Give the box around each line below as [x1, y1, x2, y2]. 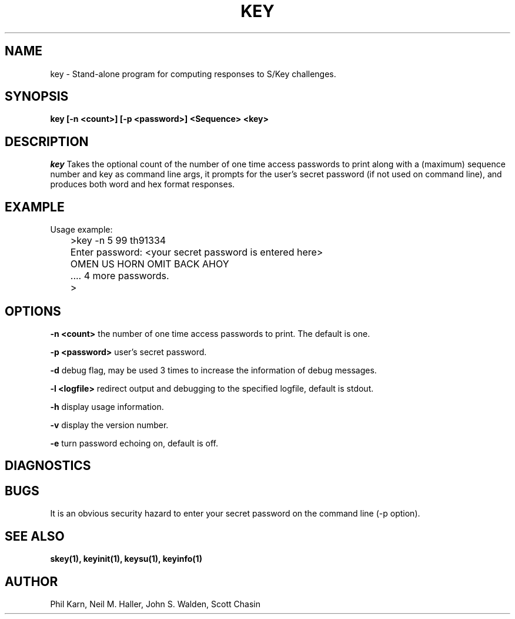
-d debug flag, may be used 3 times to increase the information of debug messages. [50, 365, 377, 375]
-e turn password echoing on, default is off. [50, 438, 219, 448]
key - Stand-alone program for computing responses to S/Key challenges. [50, 68, 336, 79]
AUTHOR [5, 574, 58, 589]
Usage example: [50, 224, 113, 235]
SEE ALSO [5, 528, 65, 544]
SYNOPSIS [5, 89, 69, 104]
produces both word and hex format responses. [50, 179, 235, 190]
